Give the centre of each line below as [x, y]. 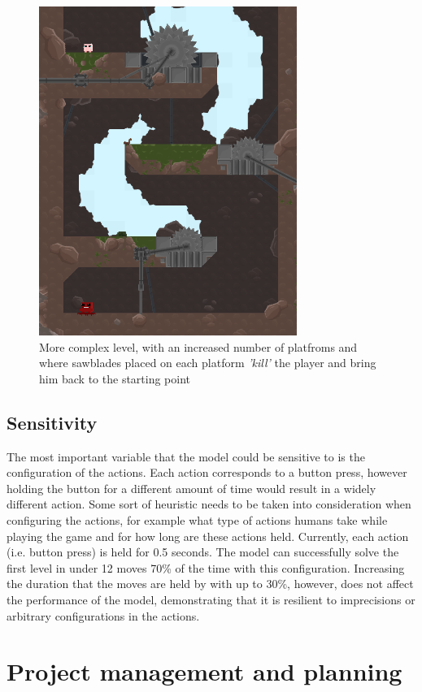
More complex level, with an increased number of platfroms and [198, 346]
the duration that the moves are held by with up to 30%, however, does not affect [210, 584]
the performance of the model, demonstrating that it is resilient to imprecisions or [211, 599]
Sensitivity [52, 422]
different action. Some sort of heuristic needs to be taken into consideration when [209, 504]
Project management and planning [204, 671]
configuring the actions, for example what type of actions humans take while [197, 519]
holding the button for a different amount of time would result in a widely [191, 488]
